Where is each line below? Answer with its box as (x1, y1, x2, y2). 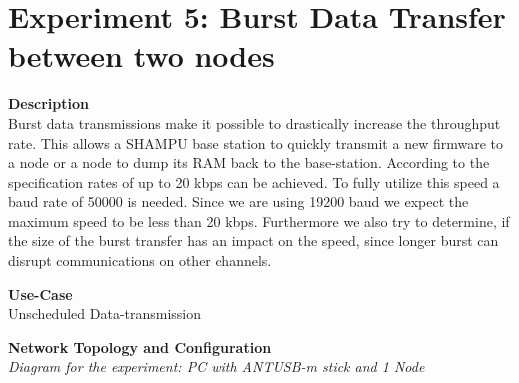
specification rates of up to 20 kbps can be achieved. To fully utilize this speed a (8, 171, 500, 192)
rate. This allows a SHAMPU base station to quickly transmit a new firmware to (8, 132, 503, 153)
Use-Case (8, 283, 73, 304)
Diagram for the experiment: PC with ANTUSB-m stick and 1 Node (8, 356, 425, 377)
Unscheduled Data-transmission (8, 303, 202, 324)
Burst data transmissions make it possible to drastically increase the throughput (8, 112, 501, 133)
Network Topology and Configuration (8, 336, 272, 357)
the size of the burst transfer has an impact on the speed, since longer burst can (8, 230, 499, 251)
